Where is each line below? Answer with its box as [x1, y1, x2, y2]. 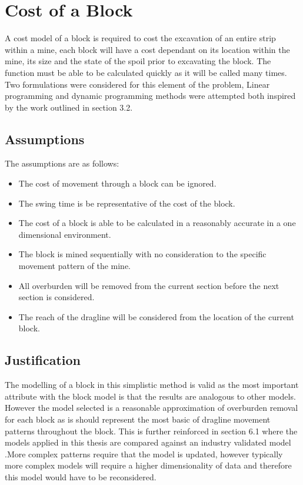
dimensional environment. [18, 228, 111, 240]
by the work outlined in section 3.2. [5, 101, 133, 113]
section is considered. [18, 291, 95, 303]
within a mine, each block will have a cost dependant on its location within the [5, 43, 290, 55]
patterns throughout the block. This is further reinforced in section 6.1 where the [5, 424, 298, 437]
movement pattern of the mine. [18, 260, 131, 272]
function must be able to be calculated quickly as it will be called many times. [5, 66, 287, 78]
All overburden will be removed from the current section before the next [18, 279, 279, 291]
